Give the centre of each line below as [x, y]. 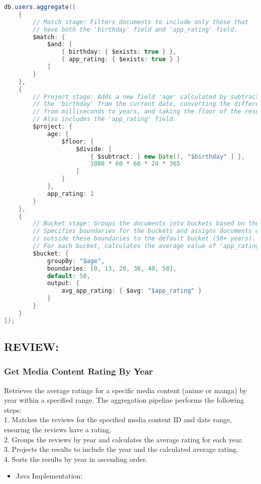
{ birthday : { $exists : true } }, [119, 52]
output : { [63, 283]
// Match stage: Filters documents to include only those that [141, 22]
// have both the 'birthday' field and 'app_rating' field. [135, 29]
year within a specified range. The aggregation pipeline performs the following [124, 400]
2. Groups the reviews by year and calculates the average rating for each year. [124, 439]
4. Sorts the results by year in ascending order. [76, 459]
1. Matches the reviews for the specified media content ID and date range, [118, 419]
